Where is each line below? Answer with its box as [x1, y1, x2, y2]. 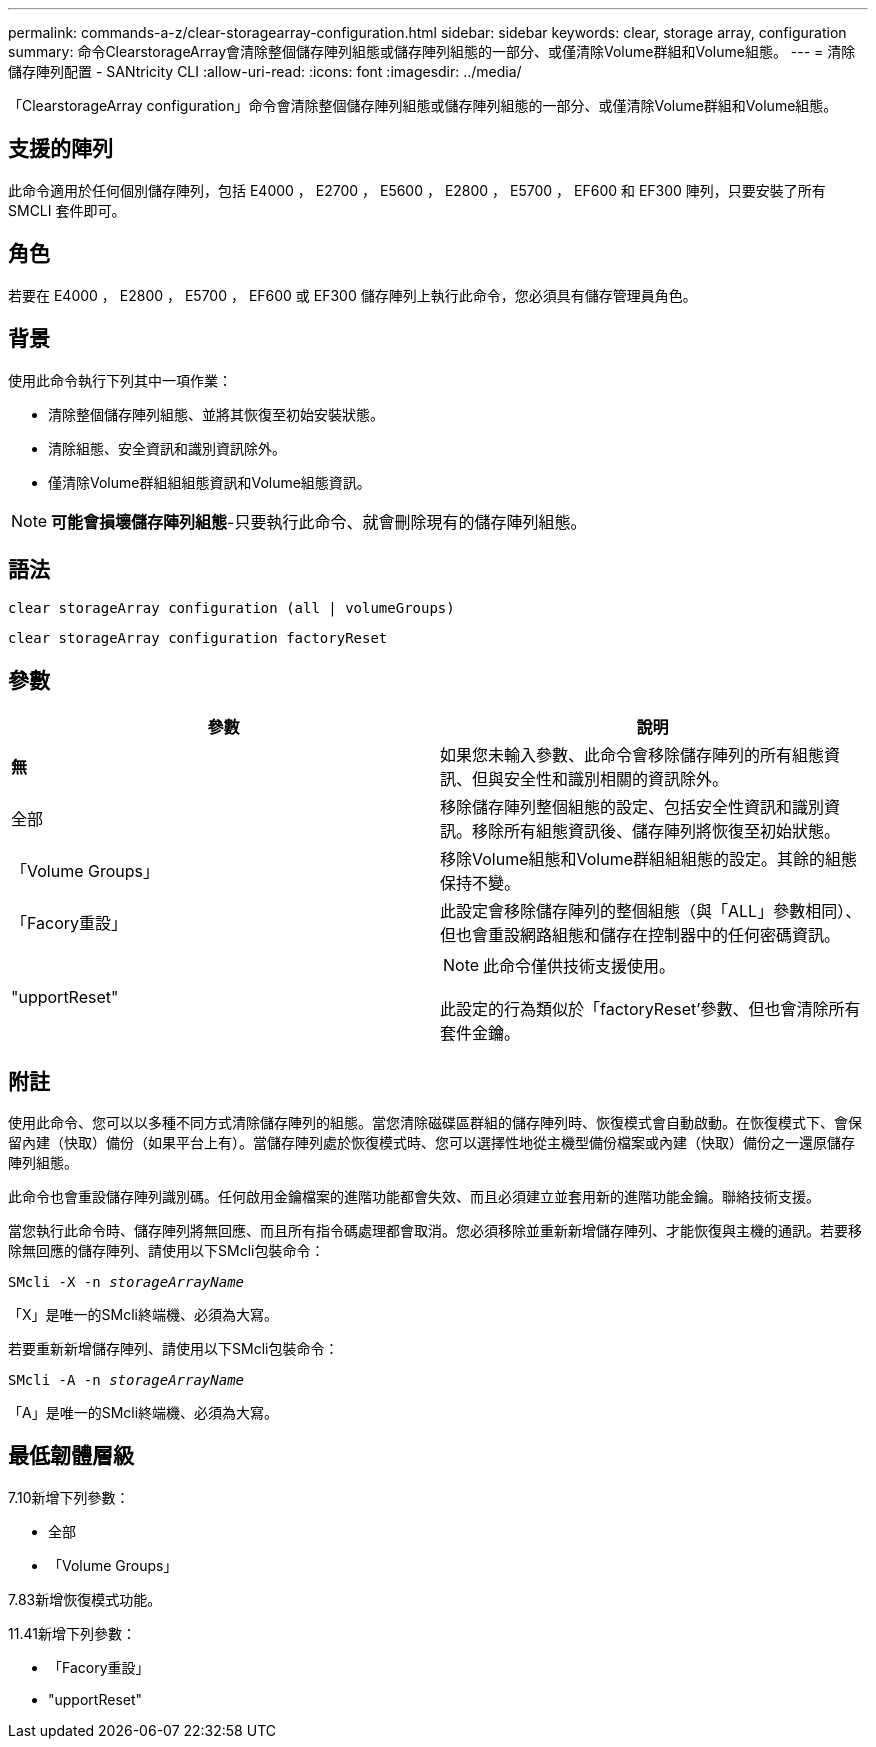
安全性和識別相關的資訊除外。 [504, 769, 729, 790]
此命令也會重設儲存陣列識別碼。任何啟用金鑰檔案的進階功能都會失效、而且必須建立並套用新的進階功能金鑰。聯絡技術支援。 [8, 1188, 820, 1206]
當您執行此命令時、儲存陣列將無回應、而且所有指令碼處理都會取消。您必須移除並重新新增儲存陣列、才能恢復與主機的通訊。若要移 [8, 1222, 862, 1240]
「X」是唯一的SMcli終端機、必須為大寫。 [8, 1306, 278, 1324]
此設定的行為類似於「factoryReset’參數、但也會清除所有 [440, 999, 861, 1020]
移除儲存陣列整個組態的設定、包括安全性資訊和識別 [440, 797, 825, 818]
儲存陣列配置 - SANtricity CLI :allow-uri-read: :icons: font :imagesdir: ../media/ [8, 63, 522, 80]
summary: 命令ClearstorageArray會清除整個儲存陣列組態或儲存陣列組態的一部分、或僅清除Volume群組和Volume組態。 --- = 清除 [8, 43, 856, 60]
